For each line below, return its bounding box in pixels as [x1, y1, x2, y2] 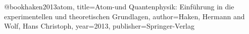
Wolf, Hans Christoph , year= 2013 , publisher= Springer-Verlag [4, 21, 195, 31]
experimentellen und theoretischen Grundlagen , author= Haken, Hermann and [4, 11, 245, 21]
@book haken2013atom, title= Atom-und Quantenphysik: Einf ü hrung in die [4, 1, 234, 11]
